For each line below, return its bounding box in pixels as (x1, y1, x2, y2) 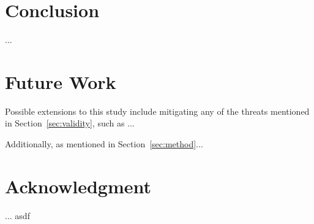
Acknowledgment (5, 173, 151, 198)
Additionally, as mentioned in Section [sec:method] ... (5, 137, 203, 150)
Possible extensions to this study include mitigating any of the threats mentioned (5, 104, 310, 117)
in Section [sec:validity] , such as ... (5, 117, 135, 129)
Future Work (5, 69, 116, 94)
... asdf (5, 209, 30, 222)
